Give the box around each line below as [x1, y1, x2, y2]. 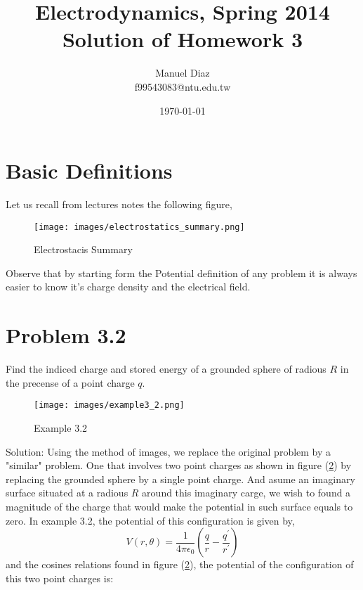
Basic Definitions [6, 156, 173, 185]
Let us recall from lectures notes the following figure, [6, 197, 232, 212]
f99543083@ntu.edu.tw [134, 79, 231, 94]
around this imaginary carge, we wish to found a [142, 485, 351, 500]
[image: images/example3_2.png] [34, 400, 185, 411]
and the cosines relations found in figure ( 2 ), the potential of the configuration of [6, 557, 354, 572]
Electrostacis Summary [34, 242, 133, 257]
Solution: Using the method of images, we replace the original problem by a [6, 444, 331, 458]
